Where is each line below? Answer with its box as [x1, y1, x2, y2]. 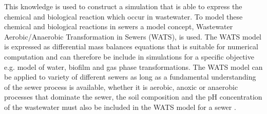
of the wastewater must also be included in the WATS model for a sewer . [4, 101, 236, 112]
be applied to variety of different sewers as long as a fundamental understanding [4, 71, 256, 82]
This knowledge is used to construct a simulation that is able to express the [4, 1, 242, 11]
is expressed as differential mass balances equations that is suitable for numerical [4, 41, 258, 52]
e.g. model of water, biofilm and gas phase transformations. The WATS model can [4, 61, 263, 72]
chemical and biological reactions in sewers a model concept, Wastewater [4, 21, 233, 32]
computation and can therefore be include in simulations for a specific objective [4, 51, 254, 62]
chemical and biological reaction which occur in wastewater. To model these [4, 11, 243, 22]
